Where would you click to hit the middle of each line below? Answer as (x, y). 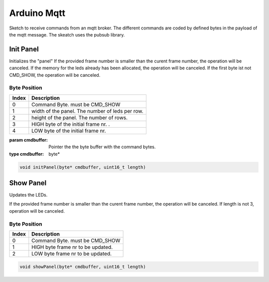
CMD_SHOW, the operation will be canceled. (55, 75)
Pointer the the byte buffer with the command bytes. (102, 147)
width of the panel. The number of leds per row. (88, 111)
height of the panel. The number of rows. (80, 117)
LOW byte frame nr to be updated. (72, 254)
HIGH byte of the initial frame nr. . (71, 124)
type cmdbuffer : (27, 154)
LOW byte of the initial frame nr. (69, 131)
